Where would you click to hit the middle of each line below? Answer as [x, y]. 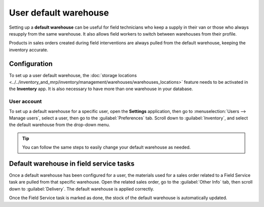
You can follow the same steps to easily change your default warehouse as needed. [106, 147]
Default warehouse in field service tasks [72, 163]
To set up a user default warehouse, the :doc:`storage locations [73, 75]
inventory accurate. [29, 50]
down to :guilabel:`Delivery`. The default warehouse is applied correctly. [81, 189]
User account [25, 101]
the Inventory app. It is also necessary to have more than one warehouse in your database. [101, 89]
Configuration [31, 64]
